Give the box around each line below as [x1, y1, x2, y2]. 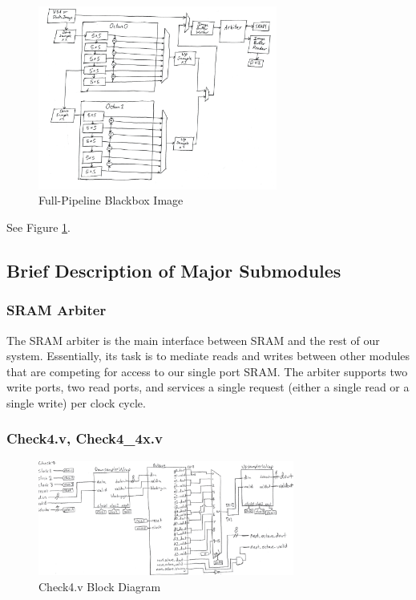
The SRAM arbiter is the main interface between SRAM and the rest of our [6, 331, 380, 348]
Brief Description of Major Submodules [6, 257, 341, 282]
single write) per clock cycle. [6, 394, 146, 411]
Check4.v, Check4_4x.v [6, 428, 164, 448]
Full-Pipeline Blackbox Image [38, 192, 184, 209]
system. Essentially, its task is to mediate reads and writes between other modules [6, 347, 410, 364]
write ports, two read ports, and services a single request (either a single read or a [6, 379, 410, 395]
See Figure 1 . [6, 219, 71, 235]
